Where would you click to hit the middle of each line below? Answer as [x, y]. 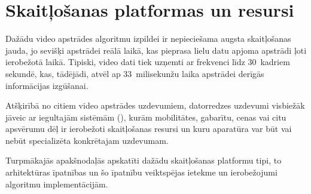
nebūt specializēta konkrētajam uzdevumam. [87, 140]
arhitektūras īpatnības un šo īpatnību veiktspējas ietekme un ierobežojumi [141, 172]
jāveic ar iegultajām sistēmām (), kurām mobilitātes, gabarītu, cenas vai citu [146, 117]
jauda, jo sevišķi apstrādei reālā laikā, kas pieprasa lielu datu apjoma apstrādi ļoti [156, 50]
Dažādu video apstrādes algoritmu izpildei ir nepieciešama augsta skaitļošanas [148, 39]
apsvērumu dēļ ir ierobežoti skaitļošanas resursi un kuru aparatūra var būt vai [149, 129]
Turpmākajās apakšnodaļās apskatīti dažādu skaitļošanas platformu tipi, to [144, 160]
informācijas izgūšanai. [47, 85]
